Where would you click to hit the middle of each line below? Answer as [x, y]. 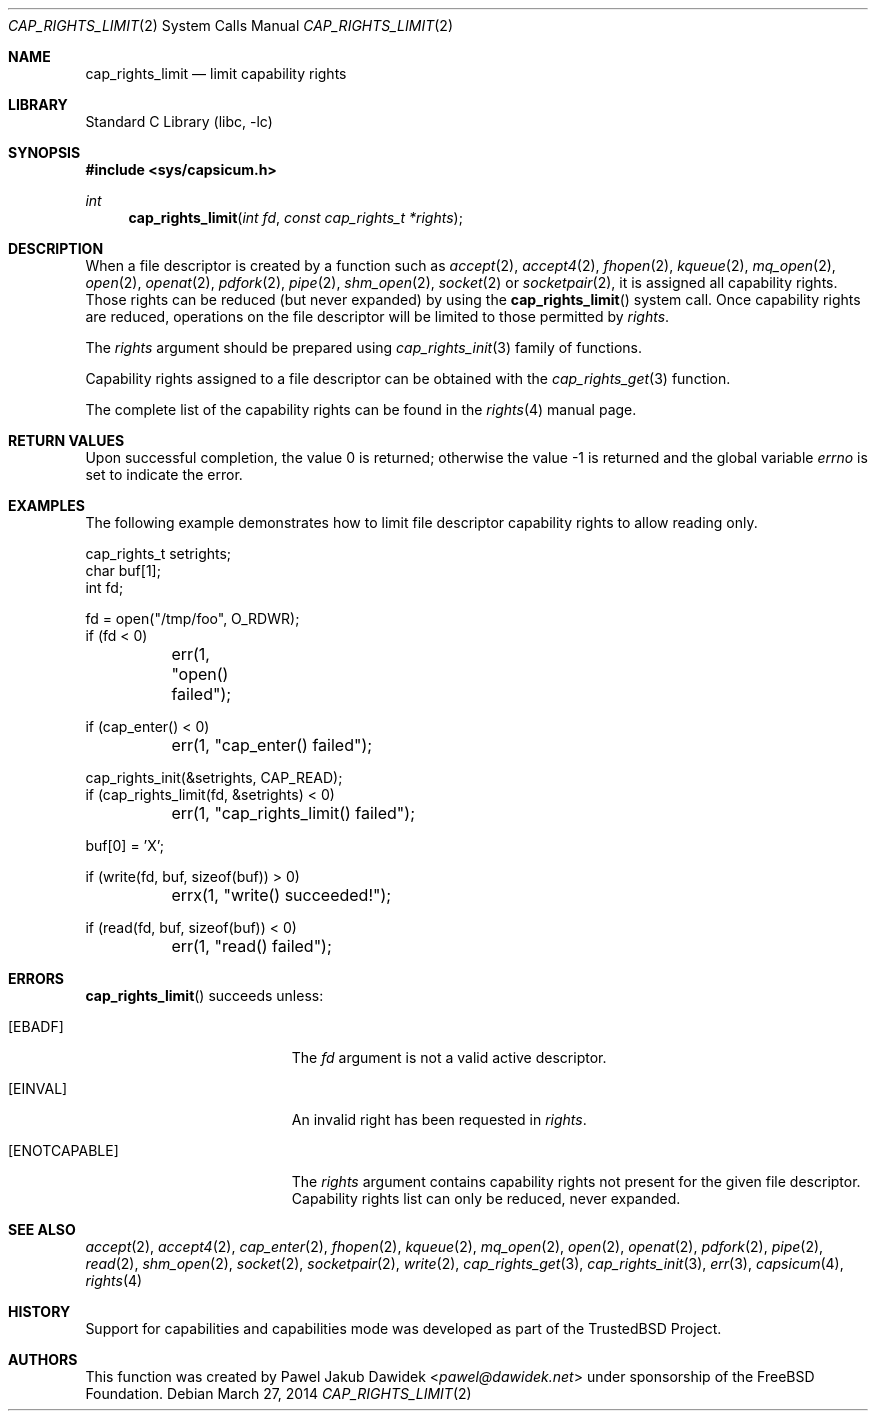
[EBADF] [36, 1026]
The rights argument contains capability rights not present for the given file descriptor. [576, 1181]
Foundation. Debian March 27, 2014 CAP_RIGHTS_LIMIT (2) [278, 1393]
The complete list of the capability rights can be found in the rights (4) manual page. [361, 409]
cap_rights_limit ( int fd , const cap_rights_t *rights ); [295, 217]
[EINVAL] [38, 1088]
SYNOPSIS [44, 152]
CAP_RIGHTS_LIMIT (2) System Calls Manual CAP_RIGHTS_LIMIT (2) [231, 25]
